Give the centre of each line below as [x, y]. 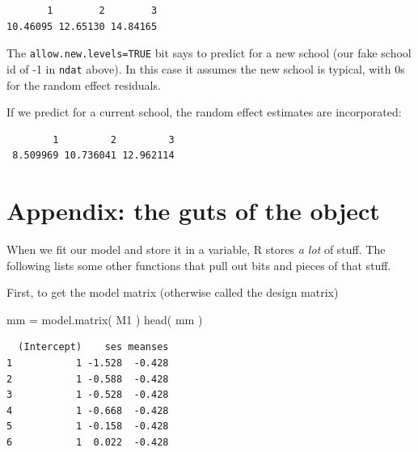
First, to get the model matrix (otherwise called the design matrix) [173, 292]
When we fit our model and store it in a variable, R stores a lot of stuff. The [196, 249]
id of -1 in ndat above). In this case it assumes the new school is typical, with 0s [206, 68]
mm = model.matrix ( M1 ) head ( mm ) [105, 319]
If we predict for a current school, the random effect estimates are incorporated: [204, 112]
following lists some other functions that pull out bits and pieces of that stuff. [199, 265]
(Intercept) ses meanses [93, 347]
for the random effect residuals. [84, 84]
